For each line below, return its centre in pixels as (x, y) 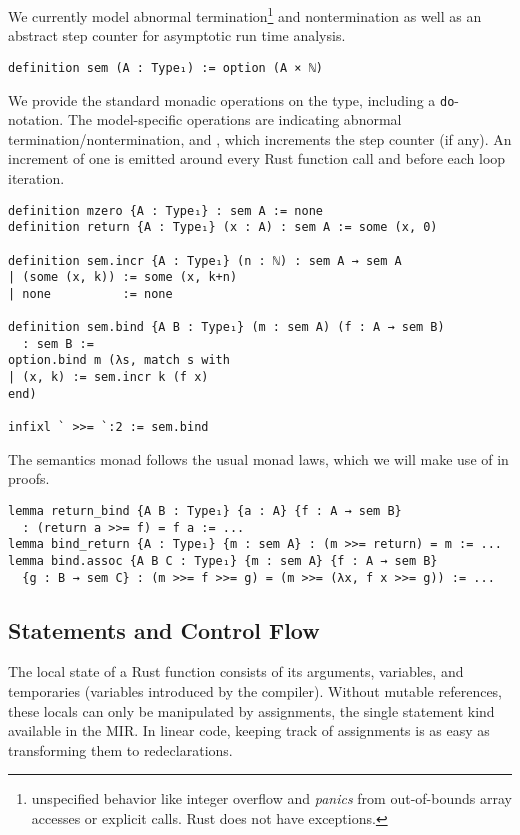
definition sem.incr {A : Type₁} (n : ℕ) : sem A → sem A (205, 260)
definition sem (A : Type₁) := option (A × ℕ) (165, 67)
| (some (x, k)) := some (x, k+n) (123, 277)
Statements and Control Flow (164, 629)
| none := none (90, 293)
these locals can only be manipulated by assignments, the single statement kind (251, 710)
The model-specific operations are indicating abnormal (234, 119)
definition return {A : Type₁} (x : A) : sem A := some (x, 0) (223, 227)
